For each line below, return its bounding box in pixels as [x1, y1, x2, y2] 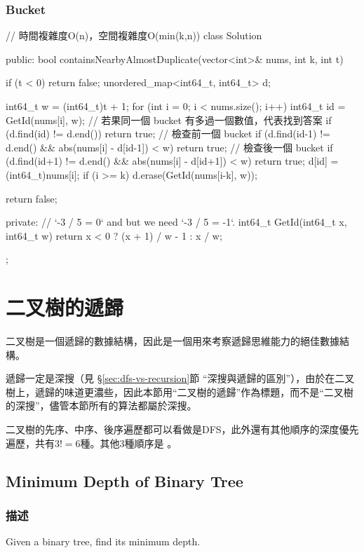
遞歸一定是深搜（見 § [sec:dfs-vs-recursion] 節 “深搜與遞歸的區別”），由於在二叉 [6, 371, 355, 385]
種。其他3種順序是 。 [80, 435, 177, 450]
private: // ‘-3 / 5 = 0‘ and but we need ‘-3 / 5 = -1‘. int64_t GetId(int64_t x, [6, 214, 347, 229]
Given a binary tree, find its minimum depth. [6, 534, 201, 549]
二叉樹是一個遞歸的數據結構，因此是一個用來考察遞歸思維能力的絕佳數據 [6, 334, 339, 348]
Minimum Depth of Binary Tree [6, 470, 243, 491]
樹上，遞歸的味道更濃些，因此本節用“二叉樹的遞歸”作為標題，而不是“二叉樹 [6, 384, 353, 399]
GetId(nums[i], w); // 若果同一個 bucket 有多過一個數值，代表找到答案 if [6, 112, 332, 127]
